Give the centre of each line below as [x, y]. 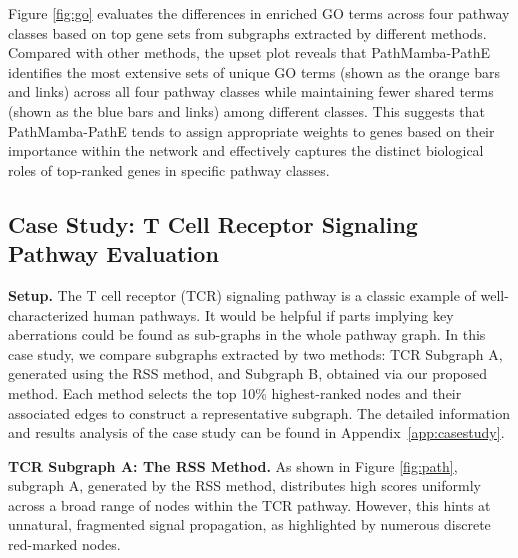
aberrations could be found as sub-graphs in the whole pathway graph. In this [247, 334]
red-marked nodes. [64, 544]
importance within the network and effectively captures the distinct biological [246, 150]
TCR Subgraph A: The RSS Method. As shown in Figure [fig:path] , [233, 465]
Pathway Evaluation [113, 253]
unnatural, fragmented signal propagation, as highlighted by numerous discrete [249, 524]
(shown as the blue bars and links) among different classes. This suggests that [246, 110]
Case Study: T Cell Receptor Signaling [213, 223]
